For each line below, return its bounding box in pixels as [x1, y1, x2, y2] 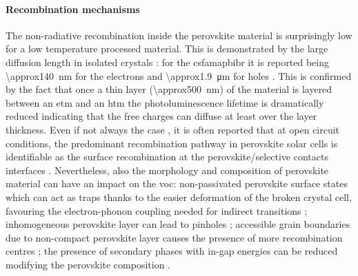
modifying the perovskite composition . [6, 257, 171, 271]
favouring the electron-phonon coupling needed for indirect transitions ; [6, 203, 308, 217]
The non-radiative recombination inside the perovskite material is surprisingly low [6, 28, 352, 42]
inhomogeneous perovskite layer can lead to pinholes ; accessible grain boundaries [6, 217, 350, 231]
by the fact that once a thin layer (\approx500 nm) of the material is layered [6, 82, 332, 96]
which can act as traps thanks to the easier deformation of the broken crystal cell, [6, 189, 352, 204]
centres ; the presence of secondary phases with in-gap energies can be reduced [6, 244, 338, 258]
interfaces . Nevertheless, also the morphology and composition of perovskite [6, 162, 329, 177]
